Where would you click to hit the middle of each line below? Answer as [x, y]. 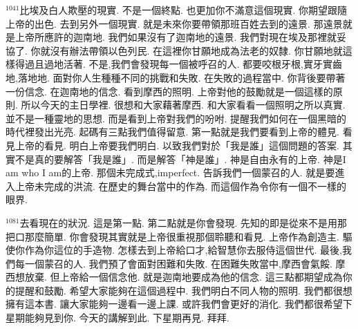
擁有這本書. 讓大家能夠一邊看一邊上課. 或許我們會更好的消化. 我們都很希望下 [179, 304]
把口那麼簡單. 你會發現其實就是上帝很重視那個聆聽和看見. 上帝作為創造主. [172, 236]
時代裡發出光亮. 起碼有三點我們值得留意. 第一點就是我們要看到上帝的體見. [172, 132]
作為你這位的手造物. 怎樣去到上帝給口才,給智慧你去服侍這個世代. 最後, [183, 250]
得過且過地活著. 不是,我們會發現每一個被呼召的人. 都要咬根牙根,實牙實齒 [178, 64]
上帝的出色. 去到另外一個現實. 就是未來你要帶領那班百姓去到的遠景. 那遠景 [174, 23]
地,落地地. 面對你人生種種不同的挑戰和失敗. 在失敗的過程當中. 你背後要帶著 [176, 77]
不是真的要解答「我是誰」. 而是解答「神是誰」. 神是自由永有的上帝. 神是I [180, 159]
